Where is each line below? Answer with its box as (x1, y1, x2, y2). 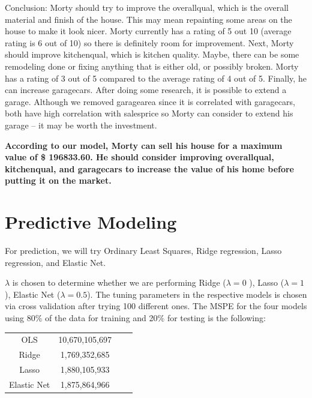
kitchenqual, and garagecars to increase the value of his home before (5, 162, 294, 175)
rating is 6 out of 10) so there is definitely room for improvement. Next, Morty (5, 36, 294, 49)
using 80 (5, 312, 35, 324)
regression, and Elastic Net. (5, 256, 106, 268)
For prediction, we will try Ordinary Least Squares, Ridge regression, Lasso (5, 244, 282, 257)
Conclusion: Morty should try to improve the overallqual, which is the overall (5, 1, 289, 13)
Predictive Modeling (5, 210, 177, 234)
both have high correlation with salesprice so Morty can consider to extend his (5, 107, 293, 119)
